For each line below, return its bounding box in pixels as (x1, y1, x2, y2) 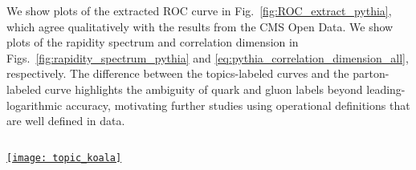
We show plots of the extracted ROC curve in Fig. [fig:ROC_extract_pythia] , (6, 2, 392, 18)
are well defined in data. (6, 112, 125, 129)
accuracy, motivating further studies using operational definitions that (65, 96, 410, 113)
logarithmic (6, 96, 63, 113)
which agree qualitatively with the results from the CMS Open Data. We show (6, 18, 394, 34)
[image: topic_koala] (6, 152, 122, 164)
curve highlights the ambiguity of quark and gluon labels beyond (44, 80, 363, 97)
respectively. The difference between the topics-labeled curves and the (6, 65, 349, 82)
